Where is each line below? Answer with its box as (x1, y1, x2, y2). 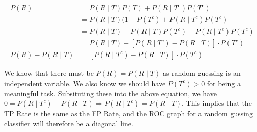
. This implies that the (182, 98, 252, 109)
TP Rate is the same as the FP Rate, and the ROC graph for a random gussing (4, 108, 253, 119)
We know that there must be (4, 68, 94, 78)
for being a (207, 77, 241, 88)
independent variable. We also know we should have (4, 77, 166, 88)
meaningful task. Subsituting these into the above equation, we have (4, 88, 217, 98)
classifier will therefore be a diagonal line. (4, 118, 133, 128)
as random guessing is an (162, 68, 241, 78)
